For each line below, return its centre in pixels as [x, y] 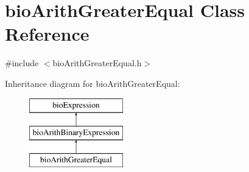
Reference [47, 34]
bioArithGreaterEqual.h [97, 63]
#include [22, 63]
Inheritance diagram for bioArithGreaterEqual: [93, 83]
